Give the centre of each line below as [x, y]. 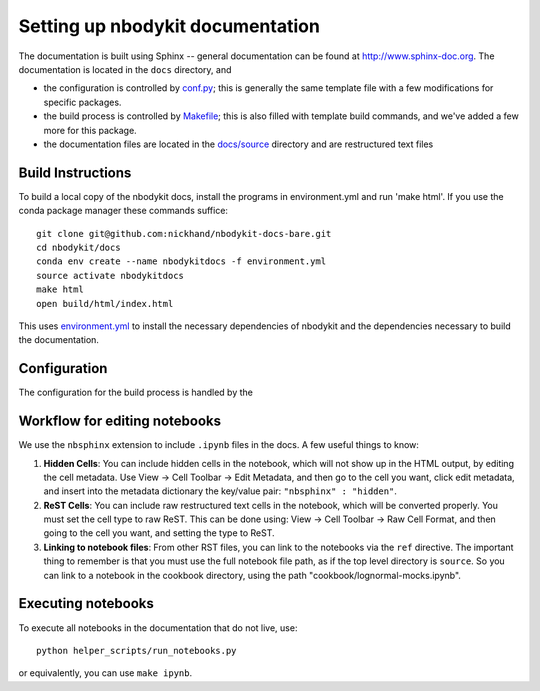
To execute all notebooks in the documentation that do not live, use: [158, 627]
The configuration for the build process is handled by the [136, 392]
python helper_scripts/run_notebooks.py [136, 650]
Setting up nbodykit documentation [169, 26]
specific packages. [82, 102]
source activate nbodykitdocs [110, 275]
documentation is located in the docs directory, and [125, 69]
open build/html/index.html [105, 303]
